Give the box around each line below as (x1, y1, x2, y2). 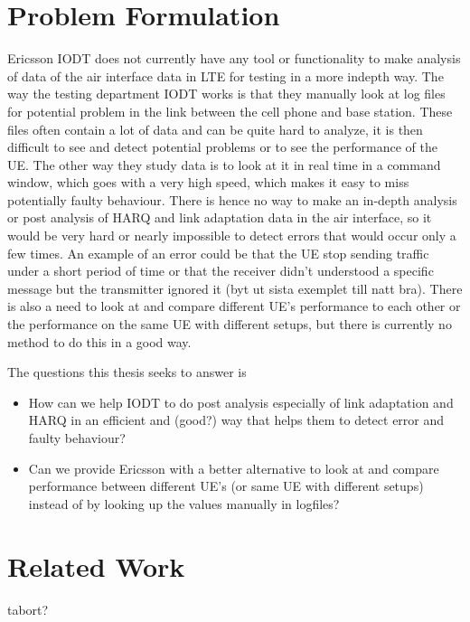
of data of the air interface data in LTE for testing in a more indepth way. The (7, 66, 444, 85)
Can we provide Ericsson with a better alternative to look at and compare (28, 458, 439, 477)
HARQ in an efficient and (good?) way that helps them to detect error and (28, 410, 445, 429)
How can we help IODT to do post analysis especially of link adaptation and (28, 392, 454, 411)
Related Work (7, 547, 185, 584)
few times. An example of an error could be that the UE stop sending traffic (7, 243, 429, 262)
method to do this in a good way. (7, 332, 192, 351)
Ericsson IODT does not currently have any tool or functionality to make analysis (7, 49, 461, 68)
